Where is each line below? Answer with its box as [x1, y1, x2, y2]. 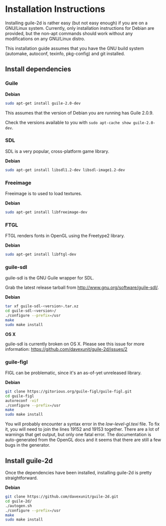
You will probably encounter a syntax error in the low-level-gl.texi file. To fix [5, 421, 160, 427]
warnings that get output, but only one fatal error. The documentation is [5, 432, 152, 438]
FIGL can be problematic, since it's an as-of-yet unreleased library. [5, 370, 142, 376]
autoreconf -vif [5, 398, 39, 403]
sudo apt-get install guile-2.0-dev [5, 101, 81, 106]
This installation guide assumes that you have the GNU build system [5, 45, 144, 51]
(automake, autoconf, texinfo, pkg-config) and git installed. [5, 51, 125, 57]
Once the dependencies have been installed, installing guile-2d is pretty [5, 470, 152, 476]
